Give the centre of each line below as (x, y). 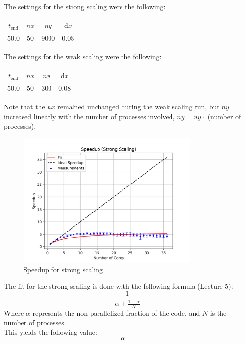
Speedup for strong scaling (63, 269)
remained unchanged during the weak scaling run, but (138, 107)
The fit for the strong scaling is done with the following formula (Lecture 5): (119, 286)
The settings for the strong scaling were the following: (85, 6)
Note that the (24, 107)
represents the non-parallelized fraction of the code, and (116, 313)
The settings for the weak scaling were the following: (83, 57)
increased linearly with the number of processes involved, (89, 116)
